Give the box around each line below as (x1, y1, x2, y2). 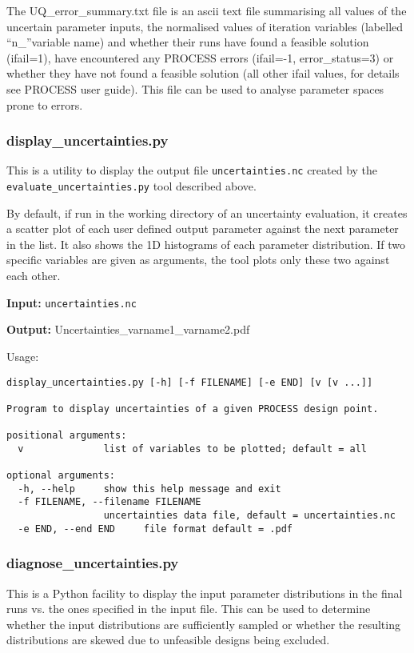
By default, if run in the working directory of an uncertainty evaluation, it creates (6, 204, 408, 221)
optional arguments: (6, 470, 116, 482)
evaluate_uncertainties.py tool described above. (6, 178, 257, 194)
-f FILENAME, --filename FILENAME (18, 496, 201, 508)
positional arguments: (6, 430, 127, 442)
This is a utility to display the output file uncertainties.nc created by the (6, 162, 378, 178)
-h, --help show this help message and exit (18, 483, 281, 495)
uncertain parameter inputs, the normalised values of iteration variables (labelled (6, 18, 404, 34)
